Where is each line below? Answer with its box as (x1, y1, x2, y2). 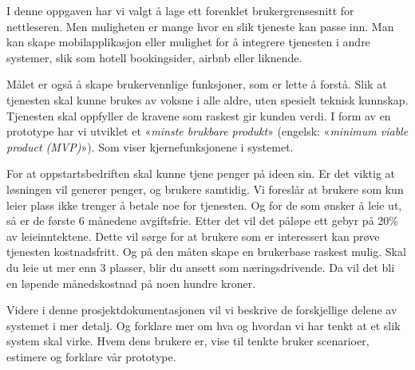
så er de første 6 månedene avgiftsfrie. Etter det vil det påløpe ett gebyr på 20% (6, 212, 398, 229)
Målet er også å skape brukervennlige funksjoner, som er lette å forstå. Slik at (6, 76, 387, 92)
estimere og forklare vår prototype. (6, 348, 176, 364)
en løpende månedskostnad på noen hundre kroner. (6, 274, 256, 291)
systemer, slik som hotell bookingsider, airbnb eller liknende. (6, 49, 302, 65)
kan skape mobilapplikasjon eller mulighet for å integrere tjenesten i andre (6, 33, 370, 50)
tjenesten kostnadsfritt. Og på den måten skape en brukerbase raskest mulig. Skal (6, 243, 406, 260)
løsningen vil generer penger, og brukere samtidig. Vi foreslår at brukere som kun (6, 180, 404, 197)
